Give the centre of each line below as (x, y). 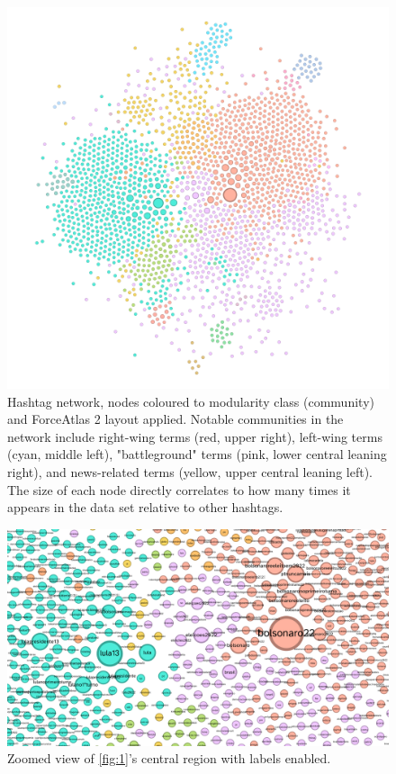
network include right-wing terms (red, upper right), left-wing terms (195, 436)
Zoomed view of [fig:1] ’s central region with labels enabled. (169, 758)
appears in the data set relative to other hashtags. (145, 507)
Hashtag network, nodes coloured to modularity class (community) (191, 401)
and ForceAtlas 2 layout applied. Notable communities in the (175, 419)
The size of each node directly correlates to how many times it (179, 489)
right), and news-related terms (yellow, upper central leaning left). (190, 471)
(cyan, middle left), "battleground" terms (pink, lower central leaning (197, 454)
